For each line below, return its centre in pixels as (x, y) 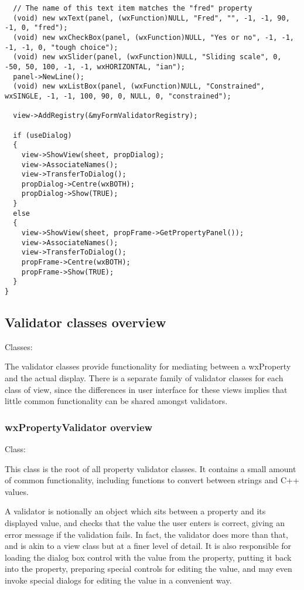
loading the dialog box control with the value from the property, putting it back (148, 557)
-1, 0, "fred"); (36, 28)
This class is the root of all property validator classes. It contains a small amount (151, 468)
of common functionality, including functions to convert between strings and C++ (152, 480)
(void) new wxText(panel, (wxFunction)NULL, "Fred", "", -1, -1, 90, (151, 18)
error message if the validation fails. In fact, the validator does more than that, (146, 534)
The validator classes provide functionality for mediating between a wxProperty (148, 366)
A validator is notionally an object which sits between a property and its (135, 511)
